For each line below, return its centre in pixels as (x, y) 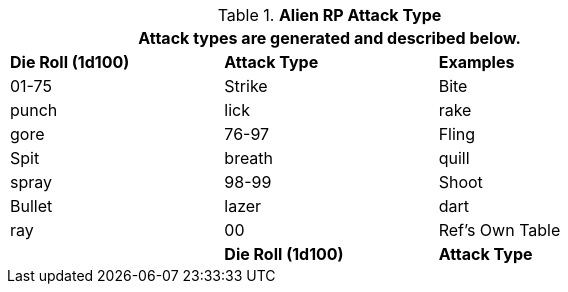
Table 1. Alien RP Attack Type (329, 15)
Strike (246, 86)
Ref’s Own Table (499, 230)
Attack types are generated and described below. (329, 38)
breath (249, 158)
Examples (476, 62)
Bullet (31, 206)
